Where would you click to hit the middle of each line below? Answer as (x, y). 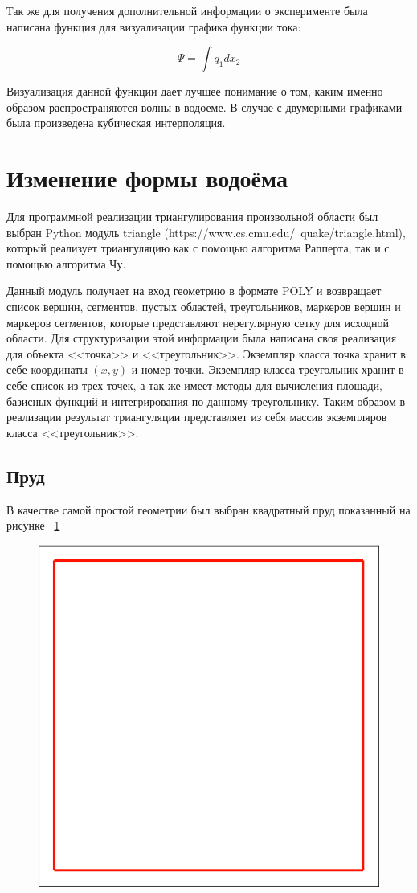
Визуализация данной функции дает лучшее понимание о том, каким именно (195, 91)
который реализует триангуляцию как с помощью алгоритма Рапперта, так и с (198, 248)
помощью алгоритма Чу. (66, 263)
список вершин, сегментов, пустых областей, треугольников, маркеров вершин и (204, 307)
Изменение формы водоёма (147, 178)
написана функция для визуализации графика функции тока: (154, 26)
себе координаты (47, 369)
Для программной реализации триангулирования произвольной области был (192, 217)
